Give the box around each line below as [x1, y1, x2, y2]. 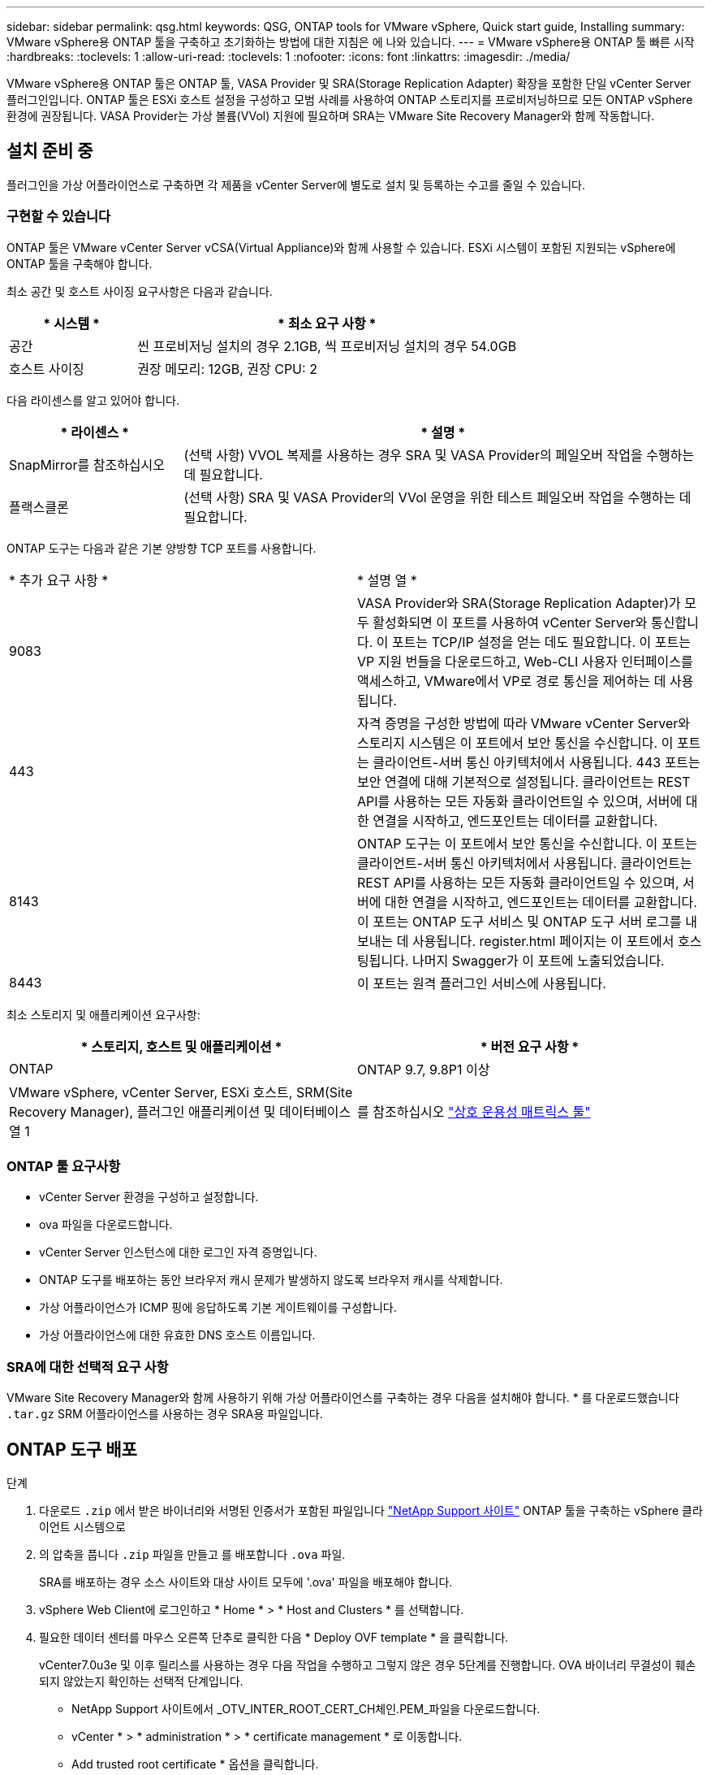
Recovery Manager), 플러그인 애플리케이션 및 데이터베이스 [9, 1103, 351, 1120]
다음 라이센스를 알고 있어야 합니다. [6, 393, 179, 407]
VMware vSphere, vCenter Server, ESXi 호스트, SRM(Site [9, 1083, 353, 1100]
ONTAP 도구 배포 [6, 1439, 137, 1460]
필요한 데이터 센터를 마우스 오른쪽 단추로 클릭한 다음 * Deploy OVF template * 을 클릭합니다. [39, 1630, 509, 1644]
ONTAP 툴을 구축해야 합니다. [6, 256, 153, 271]
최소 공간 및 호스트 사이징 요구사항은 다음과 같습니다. [6, 284, 273, 298]
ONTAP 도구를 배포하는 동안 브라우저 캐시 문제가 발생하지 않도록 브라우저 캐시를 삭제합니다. [39, 1273, 503, 1287]
